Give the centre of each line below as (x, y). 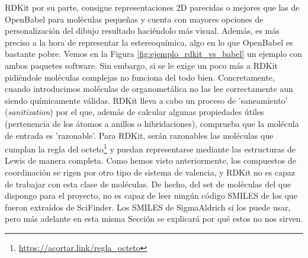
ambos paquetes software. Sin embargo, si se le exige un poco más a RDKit (141, 65)
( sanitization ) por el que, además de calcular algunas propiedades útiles (134, 112)
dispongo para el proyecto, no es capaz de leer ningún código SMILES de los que (151, 195)
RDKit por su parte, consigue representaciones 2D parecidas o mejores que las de (152, 7)
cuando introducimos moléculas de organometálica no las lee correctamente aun (149, 89)
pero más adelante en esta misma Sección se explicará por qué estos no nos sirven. (154, 219)
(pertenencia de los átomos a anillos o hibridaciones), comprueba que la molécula (152, 123)
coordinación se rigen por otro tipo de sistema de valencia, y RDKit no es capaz (150, 172)
